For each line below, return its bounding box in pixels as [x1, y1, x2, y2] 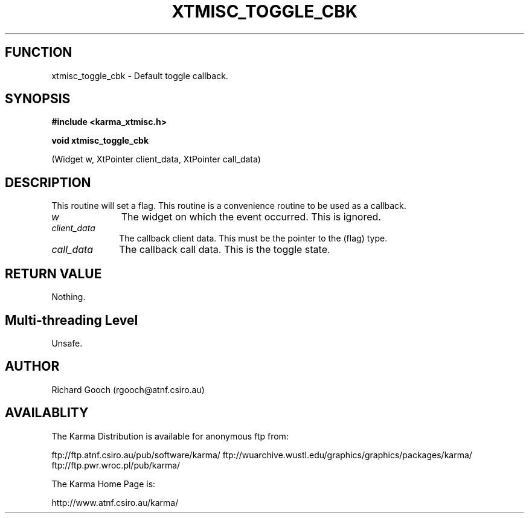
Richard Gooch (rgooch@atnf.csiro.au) [51, 384, 205, 395]
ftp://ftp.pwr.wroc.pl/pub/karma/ [51, 459, 181, 470]
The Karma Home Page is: [51, 478, 156, 489]
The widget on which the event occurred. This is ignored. [121, 211, 381, 223]
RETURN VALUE [5, 266, 102, 281]
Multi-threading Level [5, 312, 138, 328]
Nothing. [51, 292, 86, 302]
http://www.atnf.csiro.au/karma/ [51, 497, 179, 508]
